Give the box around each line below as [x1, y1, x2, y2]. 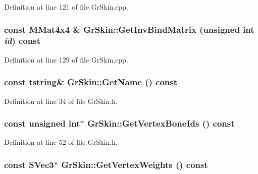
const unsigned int [4, 117, 80, 130]
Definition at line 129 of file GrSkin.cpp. [4, 54, 128, 65]
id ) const [4, 34, 41, 47]
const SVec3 [4, 158, 54, 170]
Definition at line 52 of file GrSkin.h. [4, 137, 118, 147]
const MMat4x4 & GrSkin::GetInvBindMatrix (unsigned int [4, 23, 254, 35]
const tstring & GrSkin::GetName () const [4, 76, 178, 88]
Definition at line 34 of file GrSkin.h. [4, 95, 118, 106]
